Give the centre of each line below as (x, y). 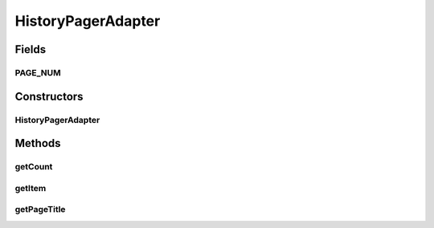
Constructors (49, 96)
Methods (38, 143)
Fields (31, 49)
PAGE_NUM (38, 72)
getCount (34, 167)
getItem (31, 188)
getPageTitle (40, 210)
